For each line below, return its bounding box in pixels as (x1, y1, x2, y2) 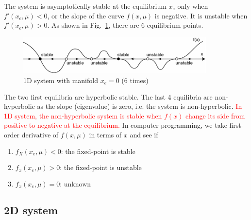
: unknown (60, 178, 91, 188)
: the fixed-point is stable (61, 146, 135, 156)
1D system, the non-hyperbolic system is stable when (4, 110, 162, 120)
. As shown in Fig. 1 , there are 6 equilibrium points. (47, 20, 203, 30)
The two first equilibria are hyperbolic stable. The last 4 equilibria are (4, 91, 213, 102)
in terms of (89, 129, 122, 139)
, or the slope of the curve (47, 10, 124, 20)
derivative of (21, 129, 59, 139)
